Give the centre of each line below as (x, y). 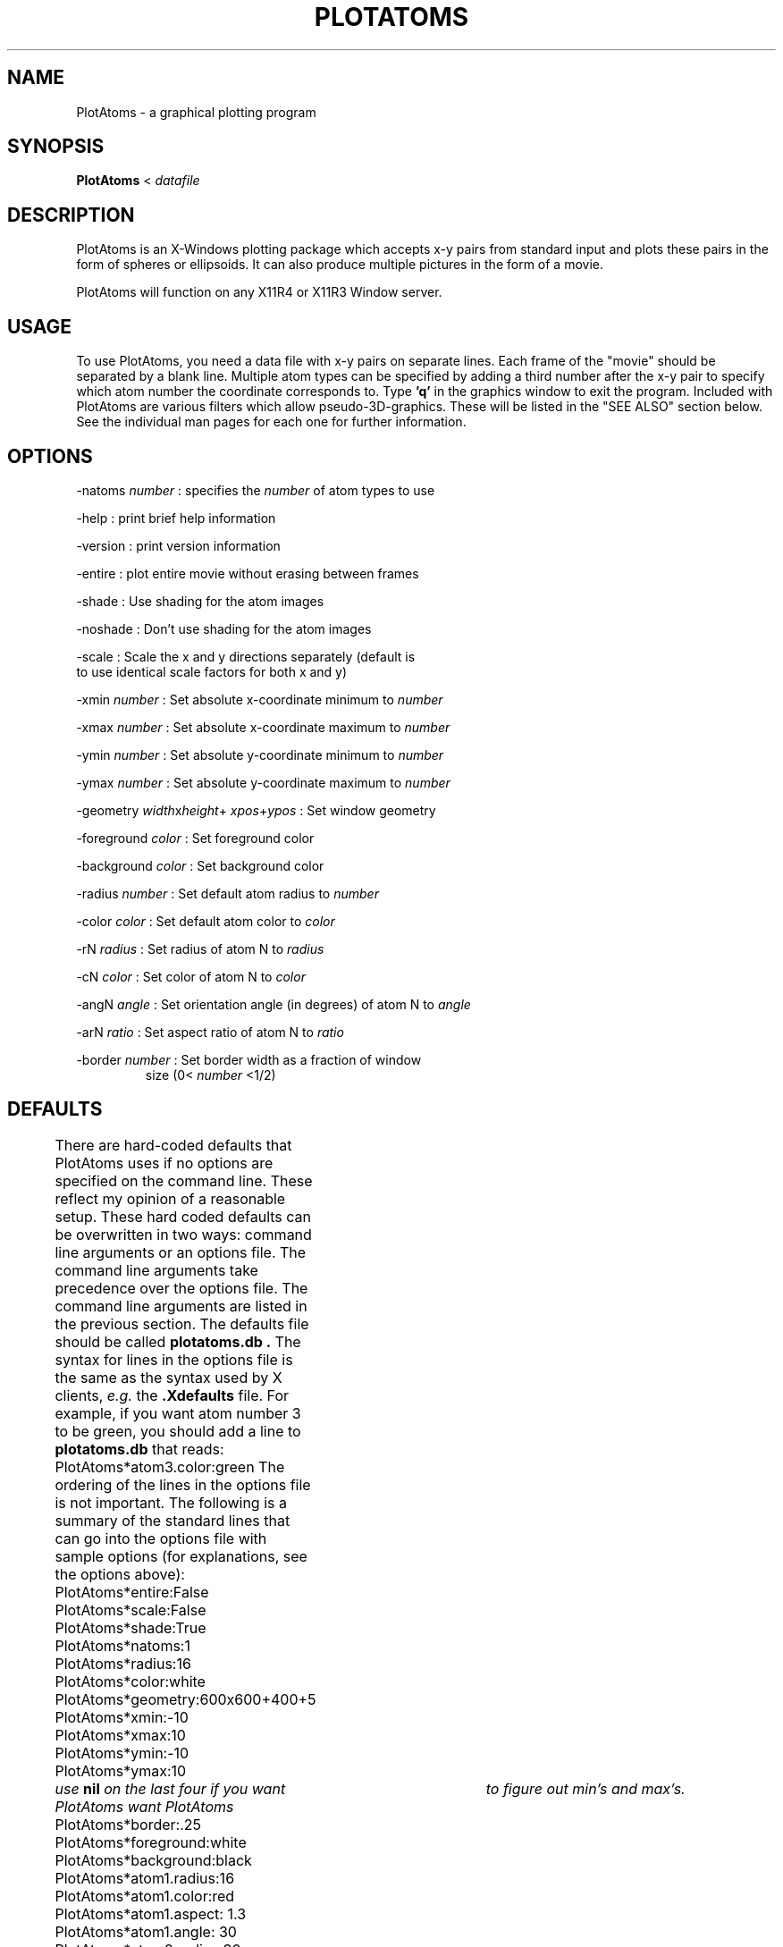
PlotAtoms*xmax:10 (120, 1735)
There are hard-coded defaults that (173, 1145)
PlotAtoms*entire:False (132, 1592)
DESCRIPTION (71, 215)
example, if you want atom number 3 (178, 1413)
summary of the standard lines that (173, 1520)
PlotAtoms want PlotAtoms (144, 1806)
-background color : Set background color (200, 865)
